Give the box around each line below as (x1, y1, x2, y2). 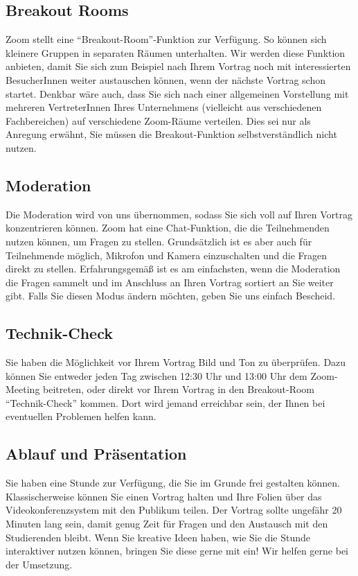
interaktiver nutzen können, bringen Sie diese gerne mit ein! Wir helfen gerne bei (6, 543, 348, 558)
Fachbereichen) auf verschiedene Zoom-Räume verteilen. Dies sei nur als (6, 113, 311, 128)
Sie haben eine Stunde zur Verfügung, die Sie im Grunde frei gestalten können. (6, 475, 340, 490)
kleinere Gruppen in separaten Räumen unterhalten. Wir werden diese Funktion (6, 45, 346, 60)
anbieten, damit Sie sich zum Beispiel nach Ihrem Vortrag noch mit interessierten (6, 59, 351, 73)
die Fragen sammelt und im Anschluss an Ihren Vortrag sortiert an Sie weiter (6, 274, 334, 289)
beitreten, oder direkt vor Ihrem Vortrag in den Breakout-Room (43, 382, 314, 396)
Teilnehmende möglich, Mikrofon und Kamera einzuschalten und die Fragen (6, 247, 327, 262)
